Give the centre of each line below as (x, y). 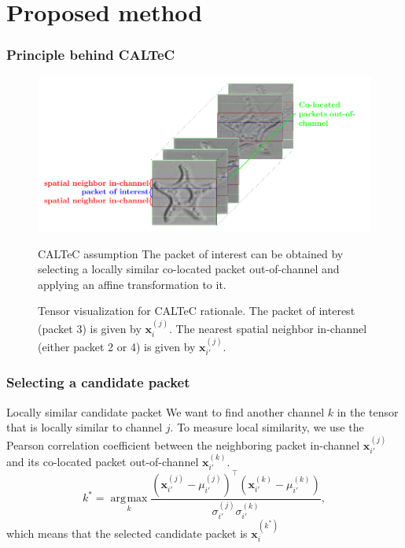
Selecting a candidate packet (98, 382)
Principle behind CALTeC (91, 55)
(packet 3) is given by (90, 328)
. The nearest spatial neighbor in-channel (268, 328)
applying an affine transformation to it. (132, 284)
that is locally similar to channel (85, 427)
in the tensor (368, 411)
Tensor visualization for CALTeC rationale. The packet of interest (197, 311)
